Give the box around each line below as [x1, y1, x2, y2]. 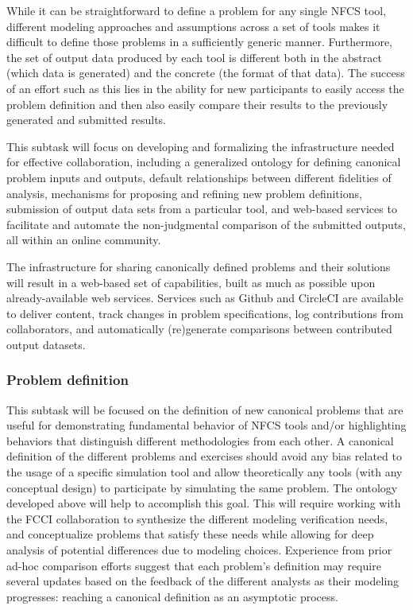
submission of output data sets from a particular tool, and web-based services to [6, 200, 397, 217]
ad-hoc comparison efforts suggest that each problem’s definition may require [6, 557, 381, 573]
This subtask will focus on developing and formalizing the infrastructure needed [6, 138, 395, 154]
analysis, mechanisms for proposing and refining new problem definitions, [6, 185, 362, 201]
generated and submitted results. [6, 111, 166, 128]
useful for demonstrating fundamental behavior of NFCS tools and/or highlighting [6, 417, 407, 433]
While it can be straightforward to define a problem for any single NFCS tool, [6, 2, 387, 18]
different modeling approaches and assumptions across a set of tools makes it [6, 17, 380, 34]
